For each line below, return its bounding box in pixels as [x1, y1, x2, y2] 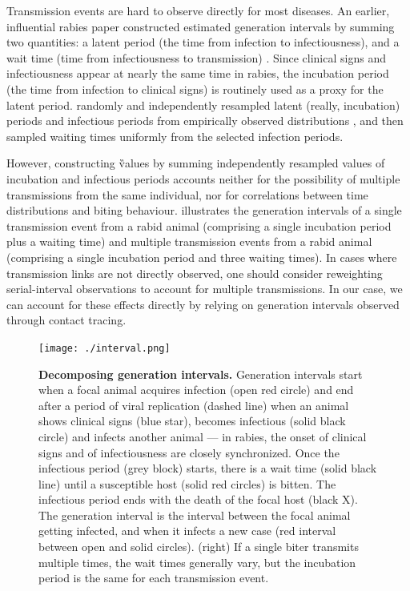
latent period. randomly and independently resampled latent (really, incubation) [6, 96, 400, 113]
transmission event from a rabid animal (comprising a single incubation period [6, 217, 392, 234]
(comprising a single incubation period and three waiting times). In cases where [6, 248, 397, 265]
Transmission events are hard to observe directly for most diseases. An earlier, [6, 2, 390, 18]
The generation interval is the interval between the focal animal [38, 506, 351, 523]
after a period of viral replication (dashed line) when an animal [38, 396, 349, 413]
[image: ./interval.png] [38, 342, 171, 354]
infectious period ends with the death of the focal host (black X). [38, 491, 358, 508]
